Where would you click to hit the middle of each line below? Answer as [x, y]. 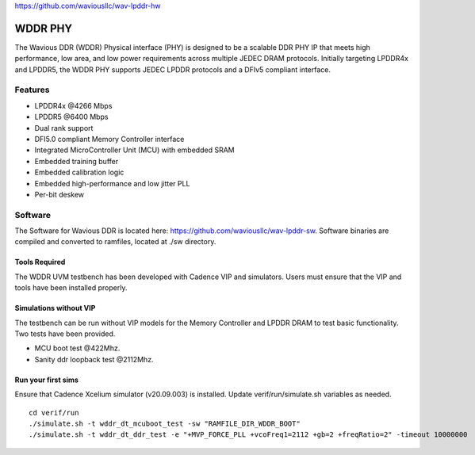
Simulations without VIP [55, 308]
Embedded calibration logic [79, 172]
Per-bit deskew [59, 194]
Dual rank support [64, 128]
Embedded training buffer [77, 161]
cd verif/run [54, 413]
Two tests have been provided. [65, 334]
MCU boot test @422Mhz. [77, 348]
